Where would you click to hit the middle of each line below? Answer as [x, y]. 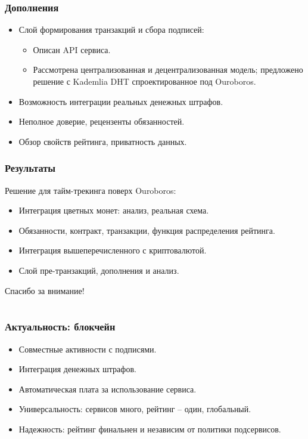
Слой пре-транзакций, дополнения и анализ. [99, 270]
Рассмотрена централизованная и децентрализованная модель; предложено [168, 69]
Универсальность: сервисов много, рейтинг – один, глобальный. [135, 409]
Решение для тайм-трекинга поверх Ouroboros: [91, 190]
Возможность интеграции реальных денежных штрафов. [121, 101]
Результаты [30, 168]
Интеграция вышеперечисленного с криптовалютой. [113, 250]
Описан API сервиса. [72, 49]
